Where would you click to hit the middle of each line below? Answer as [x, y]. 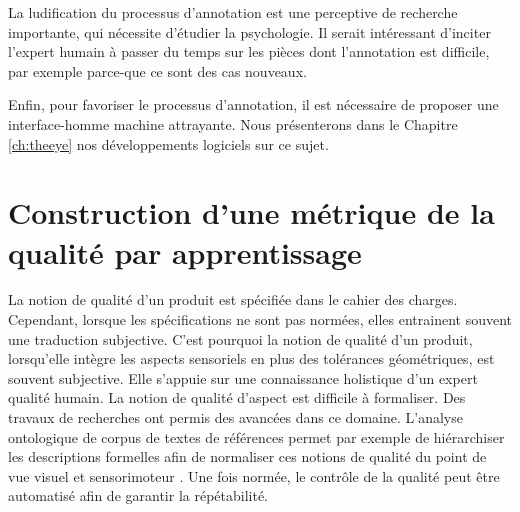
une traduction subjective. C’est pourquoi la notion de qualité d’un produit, [240, 338]
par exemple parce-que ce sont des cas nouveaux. [157, 70]
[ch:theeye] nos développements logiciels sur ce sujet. [168, 143]
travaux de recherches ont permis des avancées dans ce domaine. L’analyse [235, 417]
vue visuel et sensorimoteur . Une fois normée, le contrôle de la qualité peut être [254, 475]
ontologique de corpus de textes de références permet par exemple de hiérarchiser [256, 436]
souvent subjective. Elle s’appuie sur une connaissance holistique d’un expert [243, 377]
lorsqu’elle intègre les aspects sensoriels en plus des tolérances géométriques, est [251, 358]
